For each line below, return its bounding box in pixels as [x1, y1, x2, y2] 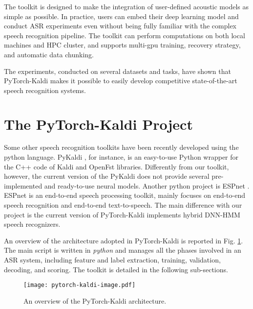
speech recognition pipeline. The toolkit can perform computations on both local [4, 30, 245, 40]
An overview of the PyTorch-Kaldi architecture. [23, 295, 167, 306]
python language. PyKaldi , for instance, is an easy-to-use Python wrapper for [4, 152, 239, 162]
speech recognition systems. [4, 85, 86, 95]
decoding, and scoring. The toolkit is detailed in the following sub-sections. [4, 264, 228, 274]
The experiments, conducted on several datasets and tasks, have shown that [4, 66, 231, 76]
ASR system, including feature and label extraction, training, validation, [4, 255, 221, 264]
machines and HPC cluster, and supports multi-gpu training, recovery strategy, [4, 40, 241, 50]
